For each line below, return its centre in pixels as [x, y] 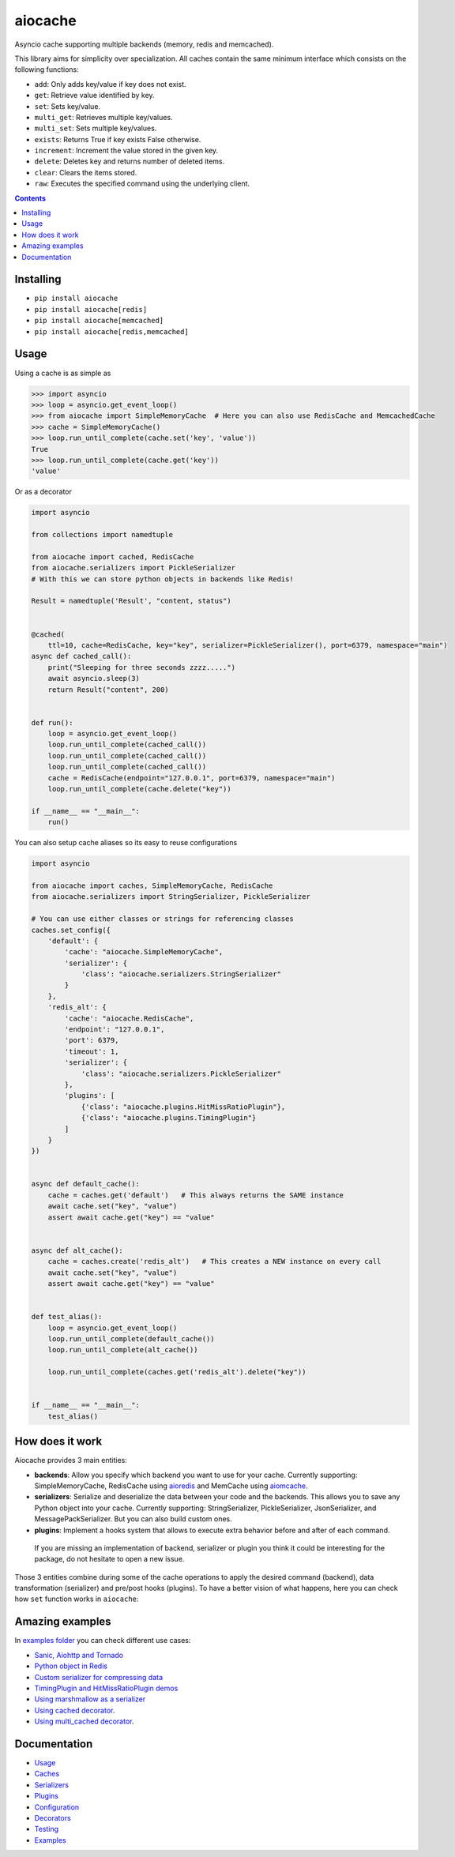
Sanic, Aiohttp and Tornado [79, 1655]
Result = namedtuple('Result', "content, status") [132, 601]
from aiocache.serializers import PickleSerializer [133, 568]
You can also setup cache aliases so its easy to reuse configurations [126, 843]
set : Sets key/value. [68, 106]
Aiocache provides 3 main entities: [71, 1460]
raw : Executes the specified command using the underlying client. [142, 184]
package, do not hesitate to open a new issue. [109, 1559]
